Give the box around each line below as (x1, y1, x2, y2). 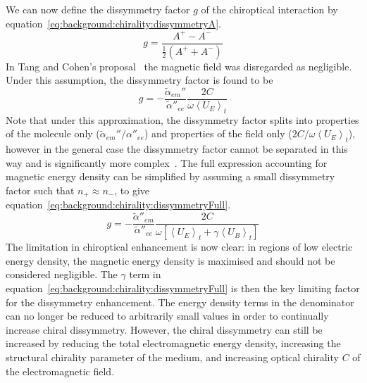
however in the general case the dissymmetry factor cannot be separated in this (6, 142, 348, 156)
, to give (114, 183, 149, 198)
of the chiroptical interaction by (201, 2, 338, 16)
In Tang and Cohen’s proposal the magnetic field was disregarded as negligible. (6, 58, 352, 73)
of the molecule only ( (6, 126, 100, 141)
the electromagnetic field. (6, 363, 115, 378)
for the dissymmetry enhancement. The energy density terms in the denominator (6, 294, 354, 309)
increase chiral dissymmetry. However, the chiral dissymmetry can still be (6, 322, 323, 337)
